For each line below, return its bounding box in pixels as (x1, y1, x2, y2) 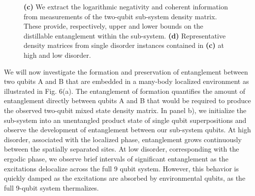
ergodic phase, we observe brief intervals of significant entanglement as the (4, 153, 228, 163)
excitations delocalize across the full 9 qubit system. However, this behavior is (4, 163, 239, 173)
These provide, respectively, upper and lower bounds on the (24, 21, 203, 31)
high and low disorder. (24, 49, 91, 60)
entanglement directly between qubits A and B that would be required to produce (4, 95, 251, 106)
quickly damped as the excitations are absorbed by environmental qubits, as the (4, 173, 246, 183)
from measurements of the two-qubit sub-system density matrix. (24, 11, 217, 21)
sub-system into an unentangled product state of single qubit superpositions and (4, 115, 247, 125)
